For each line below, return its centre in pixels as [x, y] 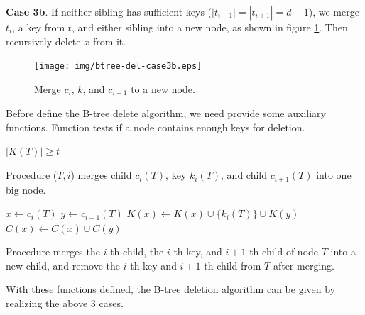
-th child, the [135, 252]
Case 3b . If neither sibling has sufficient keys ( [109, 11]
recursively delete [43, 41]
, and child [244, 175]
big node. [26, 189]
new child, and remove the [63, 265]
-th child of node [282, 252]
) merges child [101, 175]
